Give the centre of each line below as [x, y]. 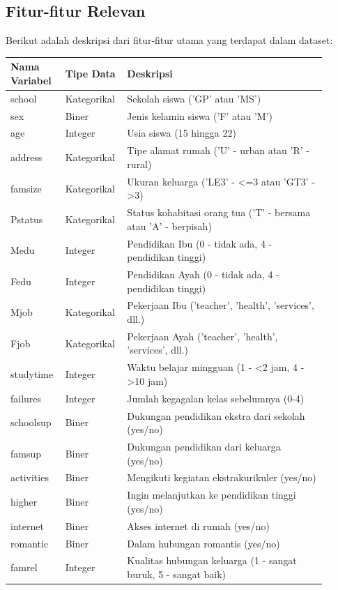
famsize [26, 188]
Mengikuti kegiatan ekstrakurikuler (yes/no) [222, 477]
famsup [26, 453]
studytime [32, 374]
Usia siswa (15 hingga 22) [182, 133]
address [26, 157]
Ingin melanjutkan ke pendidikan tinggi [212, 495]
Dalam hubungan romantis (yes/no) [203, 543]
